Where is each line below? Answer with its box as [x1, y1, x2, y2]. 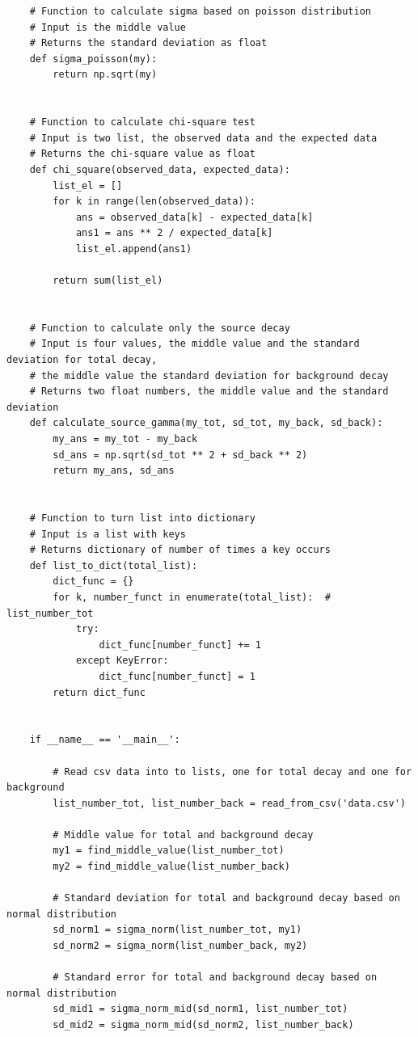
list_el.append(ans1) [75, 242, 192, 255]
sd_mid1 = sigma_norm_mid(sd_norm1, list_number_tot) [53, 1003, 348, 1015]
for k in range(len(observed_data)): [53, 196, 255, 208]
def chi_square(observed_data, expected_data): [29, 163, 290, 175]
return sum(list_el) [53, 275, 163, 287]
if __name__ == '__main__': [29, 734, 180, 746]
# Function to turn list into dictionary [29, 512, 255, 524]
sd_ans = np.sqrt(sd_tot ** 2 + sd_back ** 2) [53, 449, 308, 461]
